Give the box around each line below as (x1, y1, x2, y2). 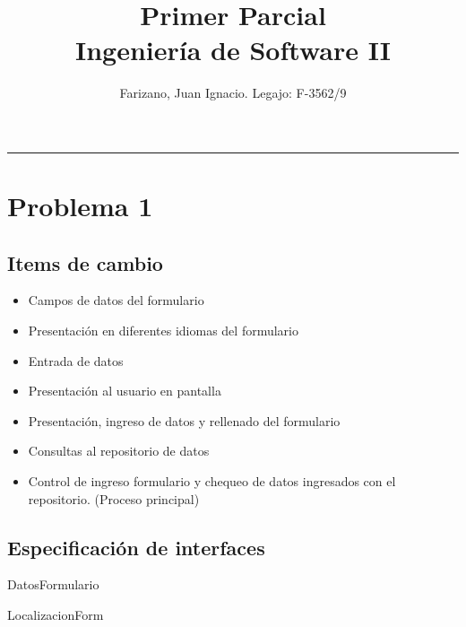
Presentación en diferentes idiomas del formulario (28, 321, 298, 340)
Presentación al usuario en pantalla (28, 381, 221, 400)
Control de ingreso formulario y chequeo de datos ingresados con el (28, 472, 396, 491)
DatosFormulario (7, 575, 99, 594)
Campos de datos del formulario (28, 291, 204, 309)
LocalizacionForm (7, 605, 104, 624)
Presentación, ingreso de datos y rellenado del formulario (28, 411, 341, 430)
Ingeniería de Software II (74, 31, 392, 68)
